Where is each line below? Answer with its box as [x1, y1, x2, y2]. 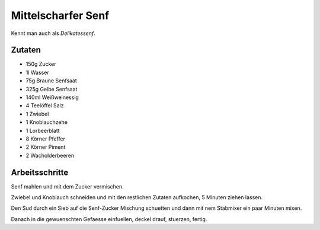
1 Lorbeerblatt [25, 127, 60, 134]
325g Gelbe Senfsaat [25, 85, 78, 92]
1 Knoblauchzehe [25, 119, 68, 126]
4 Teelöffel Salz [25, 102, 64, 109]
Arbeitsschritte [11, 167, 69, 177]
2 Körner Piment [25, 143, 66, 151]
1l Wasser [25, 69, 50, 76]
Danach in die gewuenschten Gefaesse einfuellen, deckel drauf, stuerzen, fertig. [11, 215, 207, 222]
